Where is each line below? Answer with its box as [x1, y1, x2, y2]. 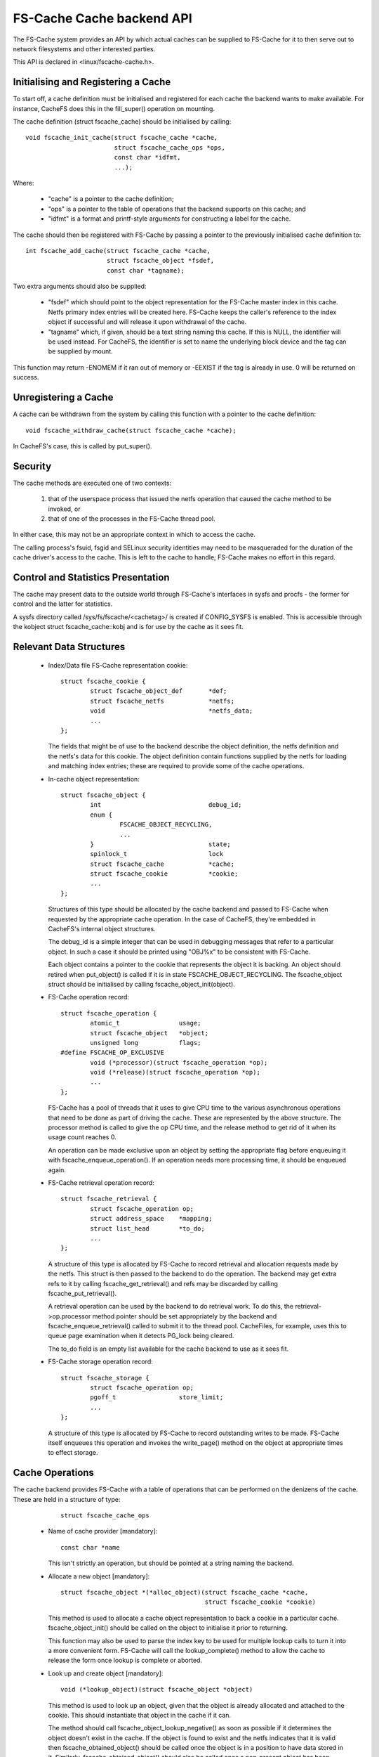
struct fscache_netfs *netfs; [90, 696, 235, 705]
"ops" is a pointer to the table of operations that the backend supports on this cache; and [48, 205, 307, 213]
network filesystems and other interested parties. [13, 44, 156, 53]
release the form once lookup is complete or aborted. [48, 1656, 203, 1665]
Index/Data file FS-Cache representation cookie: [48, 661, 188, 669]
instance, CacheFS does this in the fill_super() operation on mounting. [13, 104, 215, 112]
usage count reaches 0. [48, 1133, 117, 1141]
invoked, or [48, 505, 81, 513]
